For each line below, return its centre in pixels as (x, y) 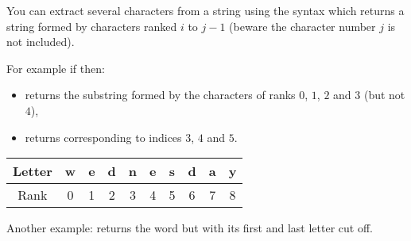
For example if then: (56, 68)
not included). (41, 42)
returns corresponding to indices (103, 137)
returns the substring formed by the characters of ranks (160, 95)
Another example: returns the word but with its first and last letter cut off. (190, 228)
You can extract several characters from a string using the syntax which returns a (205, 10)
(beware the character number (302, 26)
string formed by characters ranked (92, 26)
